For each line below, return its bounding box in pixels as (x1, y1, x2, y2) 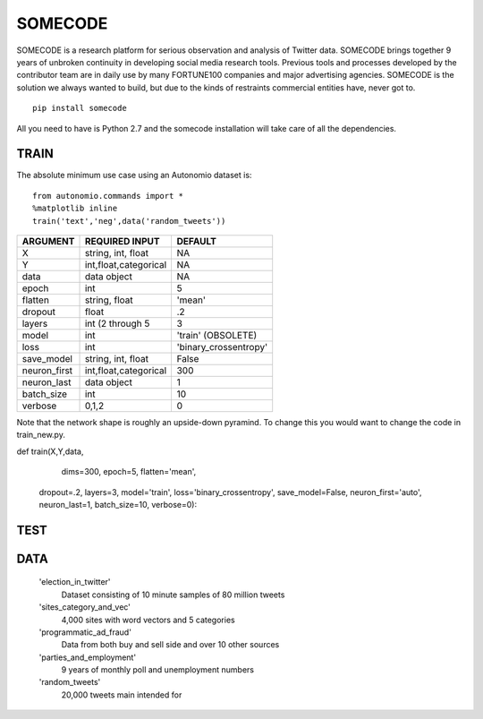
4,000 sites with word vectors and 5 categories (61, 614, 236, 625)
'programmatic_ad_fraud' (38, 627, 131, 638)
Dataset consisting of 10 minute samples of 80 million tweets (61, 589, 285, 600)
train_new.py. (16, 430, 66, 441)
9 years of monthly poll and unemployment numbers (61, 664, 255, 675)
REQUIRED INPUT (84, 235, 160, 247)
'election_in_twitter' (38, 577, 111, 587)
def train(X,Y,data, (16, 446, 84, 457)
